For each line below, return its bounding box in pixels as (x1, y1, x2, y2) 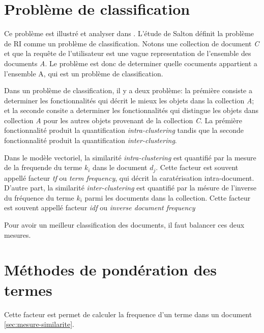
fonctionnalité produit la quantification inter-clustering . (4, 135, 177, 146)
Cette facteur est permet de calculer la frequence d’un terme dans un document (4, 309, 252, 319)
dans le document (93, 162, 148, 173)
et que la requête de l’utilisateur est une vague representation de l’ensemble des (4, 48, 251, 59)
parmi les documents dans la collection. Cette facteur (84, 192, 251, 203)
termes (4, 279, 52, 300)
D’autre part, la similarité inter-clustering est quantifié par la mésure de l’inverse (4, 182, 256, 193)
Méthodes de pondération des (4, 259, 217, 280)
